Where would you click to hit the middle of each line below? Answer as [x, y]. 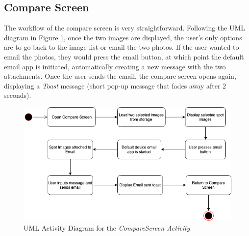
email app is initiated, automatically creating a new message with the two [115, 66]
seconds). [18, 95]
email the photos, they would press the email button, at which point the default [124, 56]
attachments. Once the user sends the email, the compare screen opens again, [120, 76]
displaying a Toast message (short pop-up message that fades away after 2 [115, 85]
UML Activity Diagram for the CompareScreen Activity [107, 227]
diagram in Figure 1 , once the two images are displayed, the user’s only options [123, 37]
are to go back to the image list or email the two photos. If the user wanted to [122, 47]
